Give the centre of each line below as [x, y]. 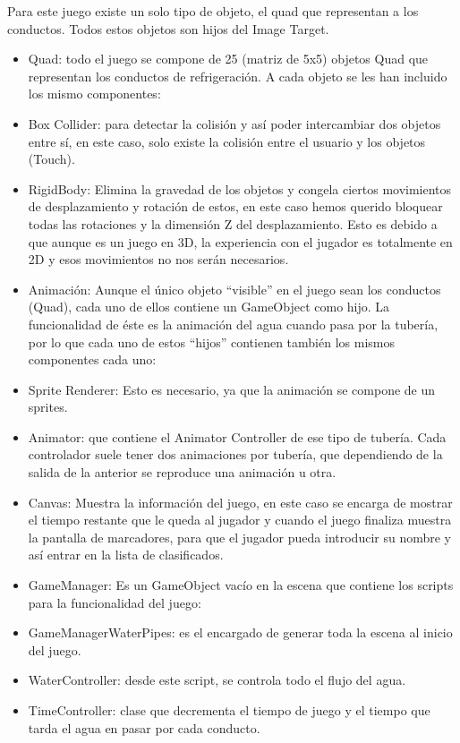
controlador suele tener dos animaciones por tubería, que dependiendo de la [235, 454]
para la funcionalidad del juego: [115, 602]
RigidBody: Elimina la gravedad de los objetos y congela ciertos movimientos [240, 188]
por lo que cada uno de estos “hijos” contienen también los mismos [211, 342]
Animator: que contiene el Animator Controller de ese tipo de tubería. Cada [237, 436]
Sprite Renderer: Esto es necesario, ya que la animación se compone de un [232, 389]
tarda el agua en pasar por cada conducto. [144, 727]
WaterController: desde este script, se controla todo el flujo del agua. [217, 680]
